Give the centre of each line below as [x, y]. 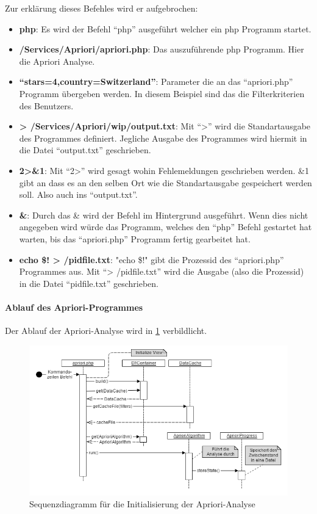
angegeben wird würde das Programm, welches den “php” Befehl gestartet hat [166, 227]
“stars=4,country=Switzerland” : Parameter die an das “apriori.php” [156, 81]
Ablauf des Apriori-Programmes [74, 307]
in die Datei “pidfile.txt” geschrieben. [89, 283]
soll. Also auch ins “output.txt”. [78, 194]
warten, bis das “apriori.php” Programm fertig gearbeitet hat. [135, 238]
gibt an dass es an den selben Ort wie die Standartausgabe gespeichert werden [166, 182]
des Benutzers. [46, 105]
